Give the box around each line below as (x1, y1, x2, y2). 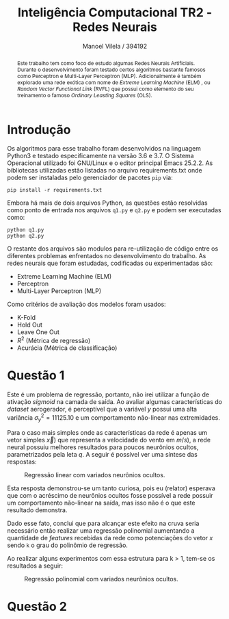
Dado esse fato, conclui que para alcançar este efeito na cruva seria (7, 519, 200, 527)
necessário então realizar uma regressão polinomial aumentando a (7, 526, 195, 535)
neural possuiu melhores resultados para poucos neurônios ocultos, (7, 443, 199, 451)
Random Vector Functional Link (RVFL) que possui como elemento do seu (16, 85, 194, 92)
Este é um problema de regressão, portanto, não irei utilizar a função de (7, 390, 210, 399)
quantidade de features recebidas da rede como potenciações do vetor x (7, 533, 213, 542)
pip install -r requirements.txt (7, 187, 103, 194)
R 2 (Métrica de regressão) (16, 336, 91, 345)
